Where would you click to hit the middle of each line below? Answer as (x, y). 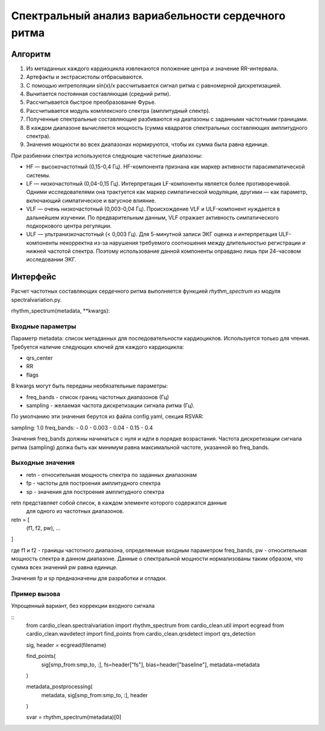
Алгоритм (31, 54)
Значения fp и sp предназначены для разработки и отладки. (89, 578)
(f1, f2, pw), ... (43, 528)
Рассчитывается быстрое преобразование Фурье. (91, 102)
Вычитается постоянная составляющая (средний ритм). (98, 94)
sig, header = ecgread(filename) (66, 645)
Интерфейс (34, 277)
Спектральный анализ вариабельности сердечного (148, 16)
